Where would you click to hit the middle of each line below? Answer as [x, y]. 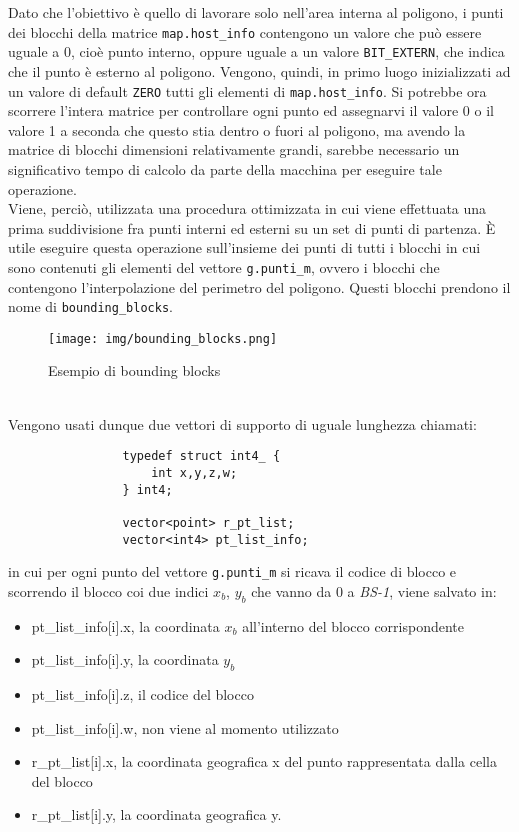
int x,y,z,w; [194, 472]
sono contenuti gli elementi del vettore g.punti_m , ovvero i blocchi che [224, 266]
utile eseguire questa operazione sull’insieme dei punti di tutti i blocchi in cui [244, 247]
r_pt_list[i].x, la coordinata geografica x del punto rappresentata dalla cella [264, 761]
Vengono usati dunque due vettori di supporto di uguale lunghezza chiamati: [242, 423]
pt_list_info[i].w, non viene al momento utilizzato [185, 727]
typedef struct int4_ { [201, 456]
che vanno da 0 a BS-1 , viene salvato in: [374, 590]
